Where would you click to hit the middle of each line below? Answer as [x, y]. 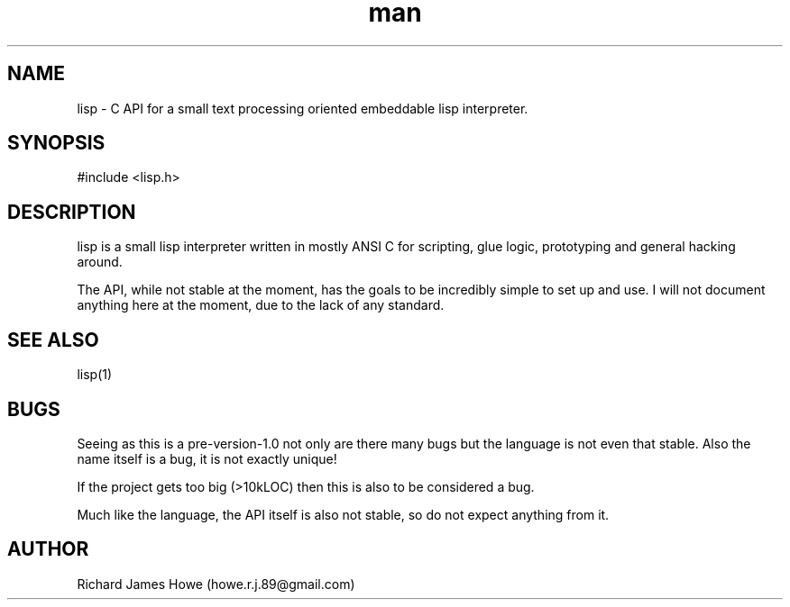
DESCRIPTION [72, 212]
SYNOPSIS [56, 143]
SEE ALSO [53, 340]
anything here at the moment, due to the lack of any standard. [261, 305]
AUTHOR [48, 549]
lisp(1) [95, 375]
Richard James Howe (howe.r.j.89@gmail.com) [216, 584]
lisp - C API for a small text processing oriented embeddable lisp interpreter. [303, 108]
